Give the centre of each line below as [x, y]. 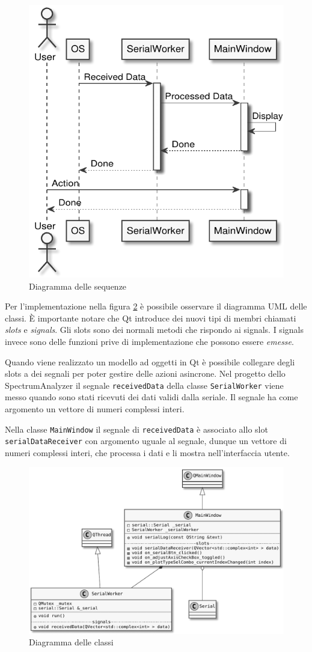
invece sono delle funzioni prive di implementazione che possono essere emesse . [149, 341]
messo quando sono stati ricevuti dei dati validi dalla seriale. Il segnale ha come [151, 397]
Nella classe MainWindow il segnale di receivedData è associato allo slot [136, 429]
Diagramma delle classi [71, 642]
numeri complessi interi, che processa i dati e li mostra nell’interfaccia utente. [147, 452]
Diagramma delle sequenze [78, 286]
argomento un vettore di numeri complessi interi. [95, 408]
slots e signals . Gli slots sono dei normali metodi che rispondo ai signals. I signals [154, 330]
